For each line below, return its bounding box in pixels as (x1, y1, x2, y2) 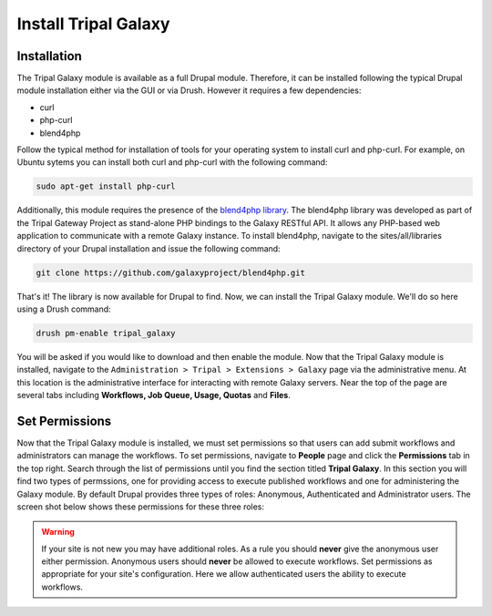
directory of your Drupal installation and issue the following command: (16, 242, 282, 254)
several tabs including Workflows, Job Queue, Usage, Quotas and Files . (16, 390, 291, 401)
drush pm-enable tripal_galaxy (36, 328, 177, 338)
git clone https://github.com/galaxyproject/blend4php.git (36, 267, 305, 278)
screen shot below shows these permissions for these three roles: (16, 501, 264, 512)
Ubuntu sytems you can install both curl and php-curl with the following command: (16, 157, 328, 168)
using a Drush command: (16, 303, 111, 314)
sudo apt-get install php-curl (36, 181, 177, 191)
